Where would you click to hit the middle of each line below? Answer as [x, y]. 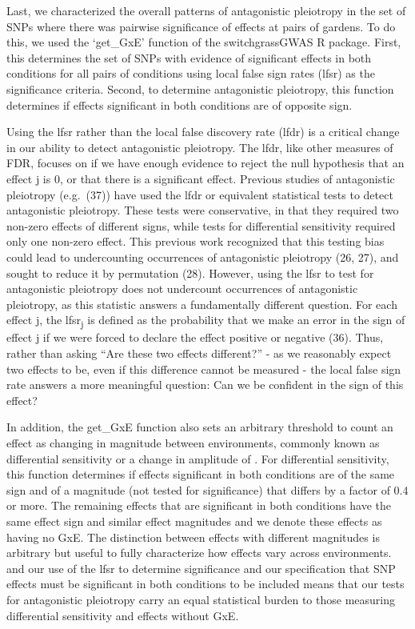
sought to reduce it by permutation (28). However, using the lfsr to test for [190, 272]
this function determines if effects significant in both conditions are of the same [201, 474]
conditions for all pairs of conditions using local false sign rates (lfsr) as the [191, 73]
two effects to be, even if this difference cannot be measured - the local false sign [204, 369]
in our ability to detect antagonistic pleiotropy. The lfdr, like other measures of [200, 147]
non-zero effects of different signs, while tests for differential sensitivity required [201, 225]
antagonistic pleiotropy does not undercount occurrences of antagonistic [182, 288]
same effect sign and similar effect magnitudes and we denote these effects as [194, 521]
